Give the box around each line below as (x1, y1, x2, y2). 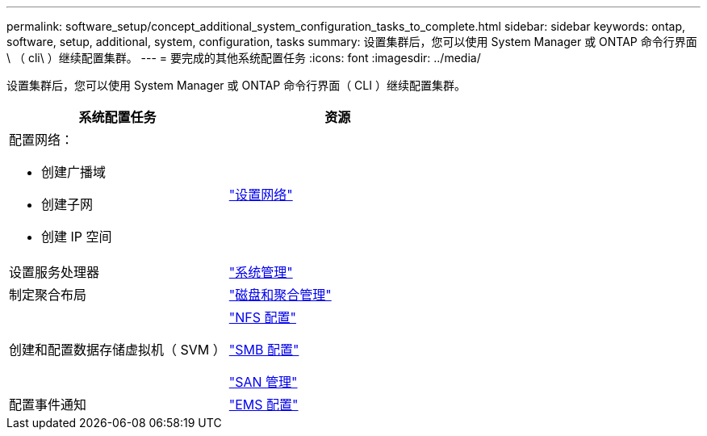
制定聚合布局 (9, 287, 87, 303)
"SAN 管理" (228, 374, 298, 390)
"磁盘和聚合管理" (228, 287, 332, 303)
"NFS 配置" (228, 309, 296, 325)
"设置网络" (228, 187, 293, 203)
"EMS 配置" (228, 396, 299, 413)
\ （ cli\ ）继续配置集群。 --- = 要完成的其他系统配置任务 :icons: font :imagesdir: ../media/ (6, 51, 481, 65)
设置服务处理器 (9, 264, 100, 280)
